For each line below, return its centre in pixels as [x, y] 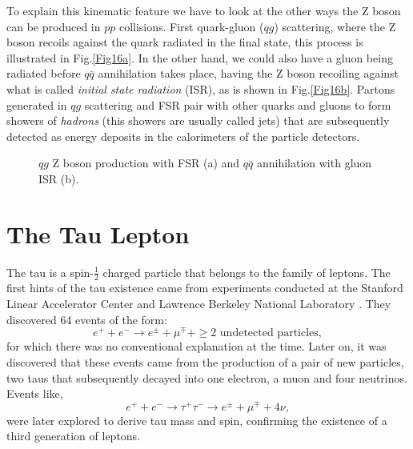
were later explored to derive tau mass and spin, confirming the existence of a [197, 420]
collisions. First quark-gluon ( [191, 26]
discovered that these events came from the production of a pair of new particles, [205, 361]
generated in [37, 104]
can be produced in [54, 26]
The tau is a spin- [50, 272]
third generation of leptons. [74, 436]
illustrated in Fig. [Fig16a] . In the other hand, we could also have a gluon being [200, 57]
